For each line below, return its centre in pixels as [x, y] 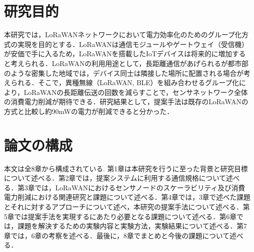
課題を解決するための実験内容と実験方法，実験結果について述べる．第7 [132, 226]
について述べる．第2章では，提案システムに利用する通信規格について [115, 178]
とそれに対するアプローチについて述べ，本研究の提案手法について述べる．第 [127, 206]
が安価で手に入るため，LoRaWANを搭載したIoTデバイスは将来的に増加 [118, 54]
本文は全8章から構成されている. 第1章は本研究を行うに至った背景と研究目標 [126, 168]
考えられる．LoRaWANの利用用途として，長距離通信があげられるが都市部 [129, 63]
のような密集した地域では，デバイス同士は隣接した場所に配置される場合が [124, 73]
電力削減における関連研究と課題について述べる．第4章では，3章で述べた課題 [127, 197]
